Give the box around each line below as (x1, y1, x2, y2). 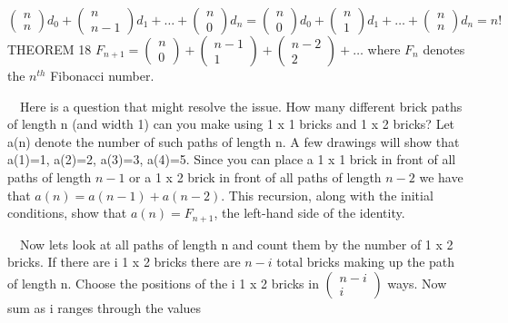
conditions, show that (7, 203, 127, 222)
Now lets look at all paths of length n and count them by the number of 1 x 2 (19, 234, 453, 253)
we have (419, 167, 463, 186)
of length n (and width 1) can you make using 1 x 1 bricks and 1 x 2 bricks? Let (7, 114, 455, 133)
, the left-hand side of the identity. (214, 203, 405, 222)
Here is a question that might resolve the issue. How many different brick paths (19, 96, 463, 115)
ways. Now (387, 273, 447, 292)
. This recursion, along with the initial (221, 185, 433, 204)
